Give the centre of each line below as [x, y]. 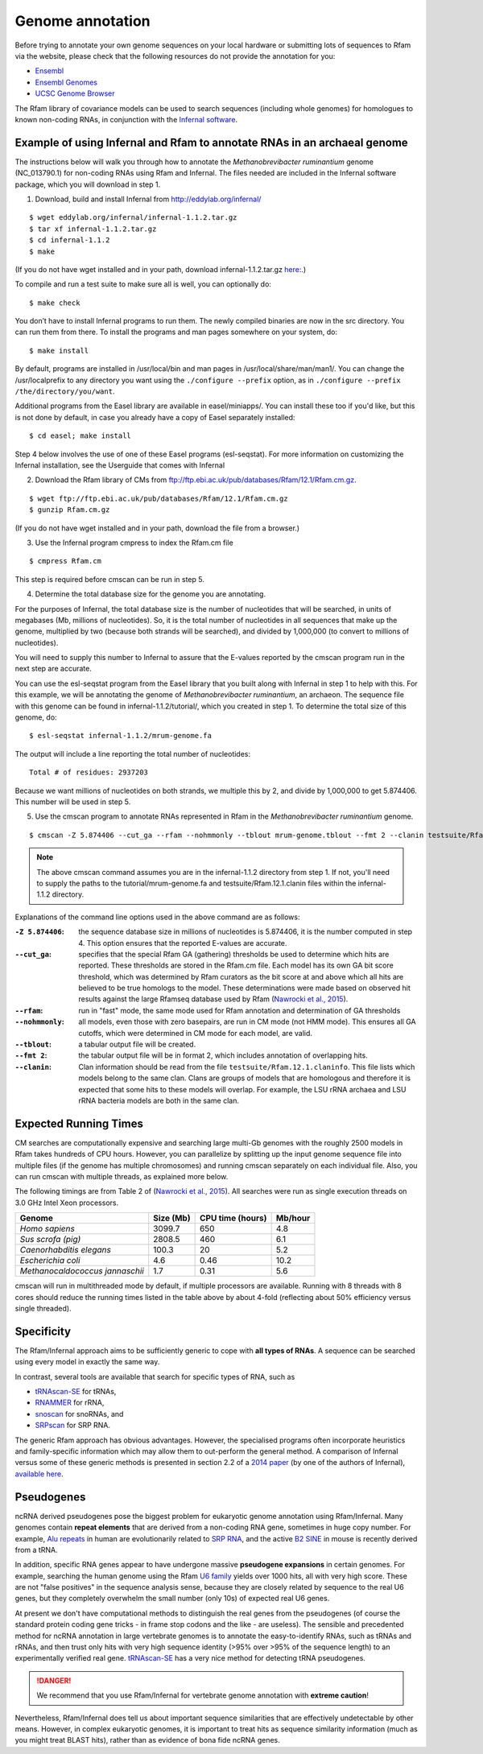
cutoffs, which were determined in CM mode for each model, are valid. [196, 1033]
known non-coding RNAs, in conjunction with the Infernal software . [126, 119]
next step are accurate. [53, 669]
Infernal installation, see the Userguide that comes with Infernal [120, 465]
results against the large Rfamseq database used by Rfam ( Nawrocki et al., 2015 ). [213, 999]
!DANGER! [54, 1680]
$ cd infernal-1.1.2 [70, 240]
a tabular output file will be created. [137, 1044]
